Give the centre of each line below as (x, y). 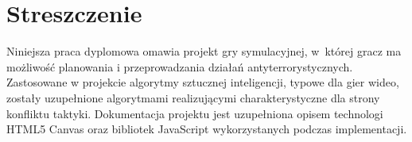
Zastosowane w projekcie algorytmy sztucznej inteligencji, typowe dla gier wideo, (203, 82)
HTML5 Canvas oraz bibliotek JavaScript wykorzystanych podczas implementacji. (207, 129)
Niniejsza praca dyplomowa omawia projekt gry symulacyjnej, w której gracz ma (204, 51)
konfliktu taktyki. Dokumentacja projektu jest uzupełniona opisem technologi (195, 113)
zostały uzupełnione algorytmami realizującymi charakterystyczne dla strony (193, 97)
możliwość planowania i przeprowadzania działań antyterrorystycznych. (180, 66)
